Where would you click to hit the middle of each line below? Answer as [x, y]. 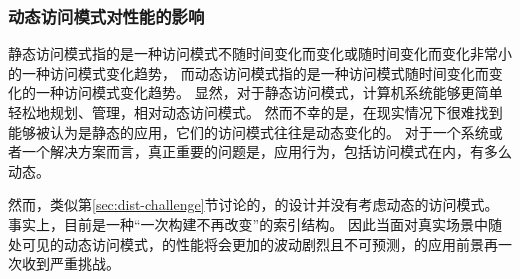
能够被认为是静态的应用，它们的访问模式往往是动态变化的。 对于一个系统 [248, 131]
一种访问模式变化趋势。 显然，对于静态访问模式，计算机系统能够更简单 [269, 92]
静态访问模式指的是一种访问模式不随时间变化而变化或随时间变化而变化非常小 [260, 53]
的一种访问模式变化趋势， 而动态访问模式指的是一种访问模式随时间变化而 [248, 72]
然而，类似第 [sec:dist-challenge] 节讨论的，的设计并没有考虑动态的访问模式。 [253, 204]
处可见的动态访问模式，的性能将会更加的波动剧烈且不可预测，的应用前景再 [253, 243]
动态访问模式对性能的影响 [106, 15]
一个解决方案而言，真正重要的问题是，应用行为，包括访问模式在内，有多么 [266, 151]
